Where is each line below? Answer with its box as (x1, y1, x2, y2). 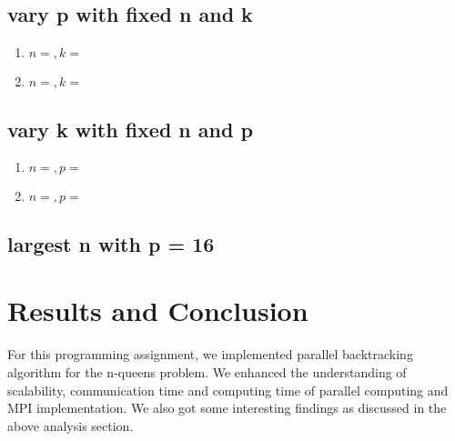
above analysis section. (7, 416, 134, 435)
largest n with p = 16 (7, 229, 215, 257)
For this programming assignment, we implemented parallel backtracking (7, 345, 413, 364)
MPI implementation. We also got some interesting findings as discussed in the (7, 398, 447, 417)
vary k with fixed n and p (7, 115, 253, 143)
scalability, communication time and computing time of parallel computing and (7, 380, 449, 399)
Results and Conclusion (7, 292, 308, 329)
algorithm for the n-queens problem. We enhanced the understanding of (7, 362, 407, 381)
